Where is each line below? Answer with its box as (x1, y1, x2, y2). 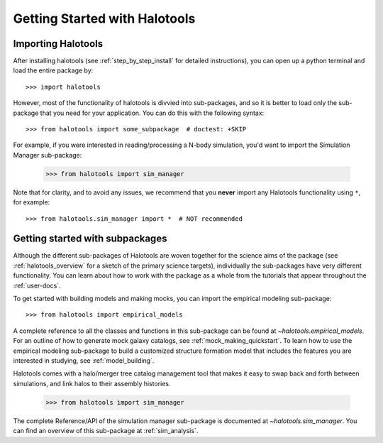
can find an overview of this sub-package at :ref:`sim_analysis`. (13, 427, 199, 435)
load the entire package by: (13, 66, 94, 75)
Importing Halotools (13, 38, 103, 50)
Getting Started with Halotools (13, 11, 196, 26)
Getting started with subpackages (13, 233, 167, 245)
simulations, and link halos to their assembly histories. (13, 379, 171, 388)
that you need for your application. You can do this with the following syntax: (40, 109, 265, 117)
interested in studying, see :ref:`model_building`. (13, 356, 155, 365)
